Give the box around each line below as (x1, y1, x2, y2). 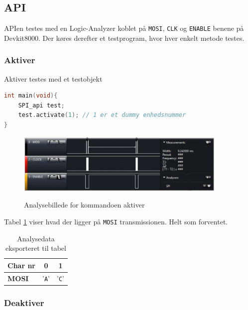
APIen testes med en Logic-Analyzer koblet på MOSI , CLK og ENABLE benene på (4, 23, 244, 33)
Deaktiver (4, 296, 44, 309)
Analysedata (17, 233, 55, 243)
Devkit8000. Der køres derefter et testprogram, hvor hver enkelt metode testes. (4, 32, 245, 43)
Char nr (7, 260, 35, 270)
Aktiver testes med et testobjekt (4, 73, 103, 84)
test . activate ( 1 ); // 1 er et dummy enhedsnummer (18, 111, 186, 119)
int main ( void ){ (4, 92, 58, 100)
